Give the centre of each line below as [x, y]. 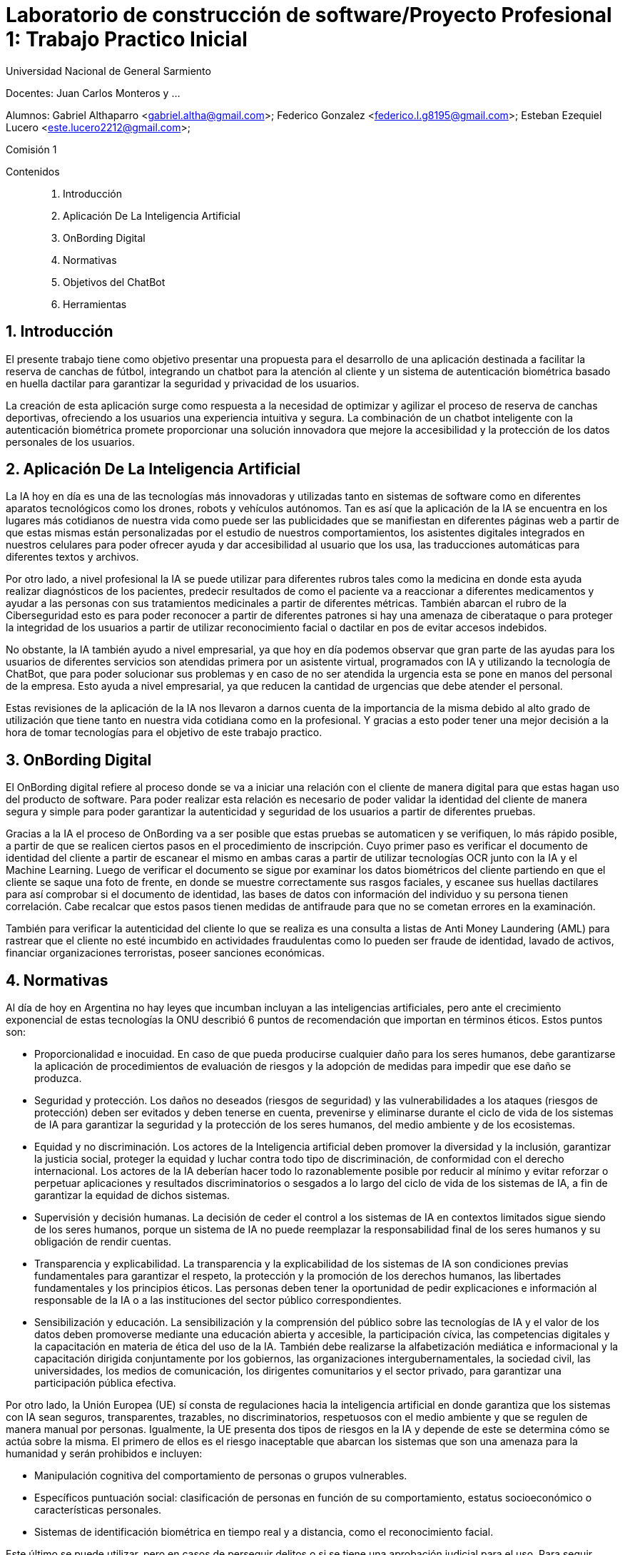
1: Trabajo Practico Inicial [127, 39]
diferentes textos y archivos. [72, 557]
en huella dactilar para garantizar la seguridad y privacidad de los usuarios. [183, 383]
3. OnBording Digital [79, 760]
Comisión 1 [31, 149]
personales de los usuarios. [71, 442]
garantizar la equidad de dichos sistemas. [132, 1195]
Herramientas [95, 304]
